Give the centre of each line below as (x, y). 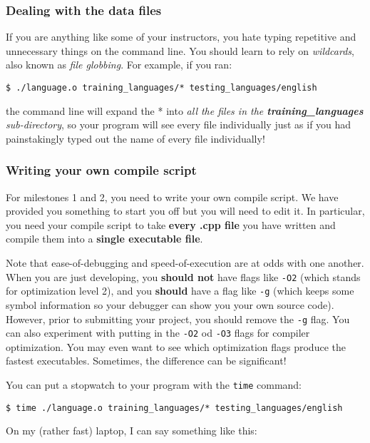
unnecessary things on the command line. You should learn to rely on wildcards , (180, 50)
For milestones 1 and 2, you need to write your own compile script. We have (172, 197)
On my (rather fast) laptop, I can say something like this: (132, 431)
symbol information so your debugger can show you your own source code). (170, 304)
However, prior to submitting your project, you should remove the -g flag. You (178, 319)
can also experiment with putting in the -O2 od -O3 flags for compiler (158, 333)
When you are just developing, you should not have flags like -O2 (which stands (183, 276)
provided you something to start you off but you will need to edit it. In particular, (185, 211)
